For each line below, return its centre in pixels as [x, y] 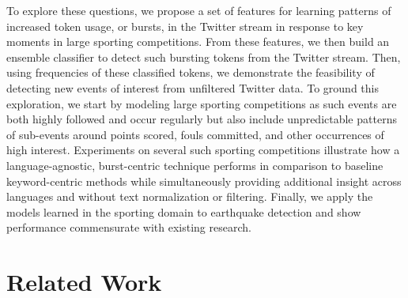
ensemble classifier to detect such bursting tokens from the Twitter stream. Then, [204, 57]
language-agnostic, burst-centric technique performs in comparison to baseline [195, 165]
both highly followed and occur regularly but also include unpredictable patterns [202, 119]
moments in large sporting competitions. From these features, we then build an [198, 41]
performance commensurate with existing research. [129, 227]
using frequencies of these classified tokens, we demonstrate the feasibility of [191, 72]
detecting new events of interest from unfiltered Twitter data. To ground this [193, 87]
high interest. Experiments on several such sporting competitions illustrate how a [203, 150]
